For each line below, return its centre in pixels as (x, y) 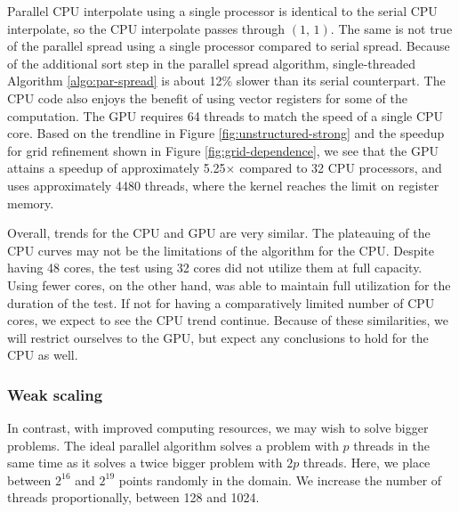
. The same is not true (391, 28)
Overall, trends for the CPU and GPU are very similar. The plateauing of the (219, 233)
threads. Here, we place (366, 463)
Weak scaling (55, 394)
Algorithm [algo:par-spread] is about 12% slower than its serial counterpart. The (226, 81)
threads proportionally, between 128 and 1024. (133, 497)
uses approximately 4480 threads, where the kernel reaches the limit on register (223, 185)
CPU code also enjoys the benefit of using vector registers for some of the (207, 98)
